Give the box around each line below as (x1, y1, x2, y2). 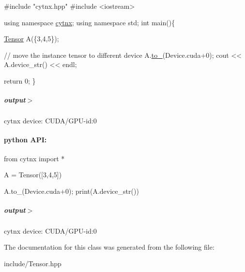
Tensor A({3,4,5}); (4, 34, 59, 44)
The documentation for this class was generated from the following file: (4, 242, 214, 252)
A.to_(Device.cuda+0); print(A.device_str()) (4, 186, 139, 196)
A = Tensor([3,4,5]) (4, 170, 62, 180)
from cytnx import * (4, 153, 65, 163)
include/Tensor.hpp (4, 258, 61, 269)
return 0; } (4, 75, 36, 85)
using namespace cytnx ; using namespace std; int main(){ (4, 17, 175, 27)
